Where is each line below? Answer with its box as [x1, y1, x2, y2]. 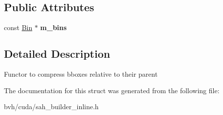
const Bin [4, 22, 33, 33]
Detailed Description [4, 46, 111, 61]
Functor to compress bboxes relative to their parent [4, 69, 158, 79]
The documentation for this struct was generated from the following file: [4, 85, 220, 95]
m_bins [40, 22, 67, 33]
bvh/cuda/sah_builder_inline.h [4, 101, 99, 112]
